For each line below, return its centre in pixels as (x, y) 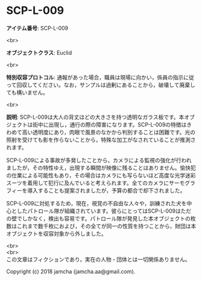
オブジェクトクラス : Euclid (39, 53)
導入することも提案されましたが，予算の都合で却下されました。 (106, 190)
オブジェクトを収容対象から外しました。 (56, 233)
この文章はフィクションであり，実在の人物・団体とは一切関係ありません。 (99, 259)
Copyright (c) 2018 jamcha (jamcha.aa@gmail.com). (71, 271)
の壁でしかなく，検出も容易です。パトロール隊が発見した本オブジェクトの (99, 218)
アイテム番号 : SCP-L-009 (37, 28)
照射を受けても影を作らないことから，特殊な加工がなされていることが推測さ (101, 139)
